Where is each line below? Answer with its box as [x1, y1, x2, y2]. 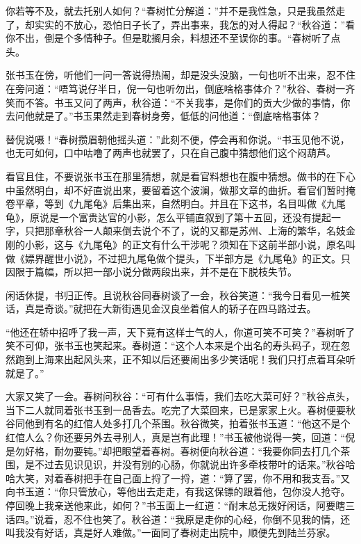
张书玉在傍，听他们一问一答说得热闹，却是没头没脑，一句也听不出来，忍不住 [6, 67, 355, 82]
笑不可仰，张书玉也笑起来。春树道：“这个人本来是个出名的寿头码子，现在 [6, 338, 341, 353]
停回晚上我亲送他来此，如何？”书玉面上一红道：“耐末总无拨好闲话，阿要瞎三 [6, 498, 355, 512]
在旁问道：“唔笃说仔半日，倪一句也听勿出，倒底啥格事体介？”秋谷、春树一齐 [6, 81, 355, 95]
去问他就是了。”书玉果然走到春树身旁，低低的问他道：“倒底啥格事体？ [6, 109, 321, 123]
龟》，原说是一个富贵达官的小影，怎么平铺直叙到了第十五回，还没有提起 [6, 209, 331, 224]
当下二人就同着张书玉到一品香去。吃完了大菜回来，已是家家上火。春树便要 [6, 402, 346, 417]
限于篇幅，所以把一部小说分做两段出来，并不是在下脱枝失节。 [15, 264, 297, 279]
